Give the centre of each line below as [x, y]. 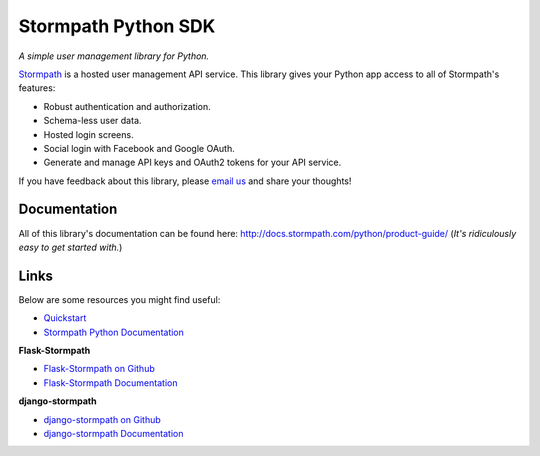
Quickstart [65, 318]
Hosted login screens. [88, 134]
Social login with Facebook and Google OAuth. [139, 148]
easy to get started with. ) [70, 247]
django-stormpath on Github [102, 419]
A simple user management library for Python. [114, 56]
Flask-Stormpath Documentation [110, 382]
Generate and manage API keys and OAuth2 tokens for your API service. [192, 162]
